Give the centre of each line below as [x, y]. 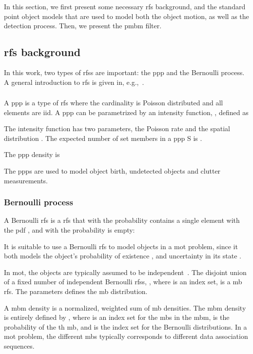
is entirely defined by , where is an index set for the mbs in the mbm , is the [117, 317]
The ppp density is [32, 154]
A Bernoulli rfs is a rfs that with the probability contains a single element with [122, 220]
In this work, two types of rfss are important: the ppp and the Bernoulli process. [124, 72]
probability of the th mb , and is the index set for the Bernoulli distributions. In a [126, 326]
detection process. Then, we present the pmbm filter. [83, 26]
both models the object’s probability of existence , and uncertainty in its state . [123, 256]
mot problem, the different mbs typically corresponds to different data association [126, 336]
